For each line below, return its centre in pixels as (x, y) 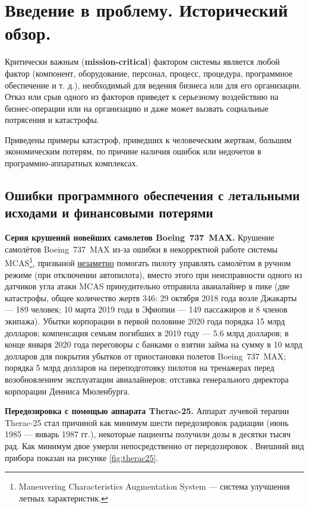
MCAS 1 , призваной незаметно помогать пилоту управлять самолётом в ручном (148, 262)
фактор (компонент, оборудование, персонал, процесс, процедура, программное (149, 73)
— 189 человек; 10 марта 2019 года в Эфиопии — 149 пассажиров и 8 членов (146, 309)
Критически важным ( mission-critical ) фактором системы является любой (142, 61)
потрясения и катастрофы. (52, 120)
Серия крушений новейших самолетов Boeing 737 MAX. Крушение (140, 237)
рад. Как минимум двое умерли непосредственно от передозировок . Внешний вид (154, 446)
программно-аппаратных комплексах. (72, 163)
